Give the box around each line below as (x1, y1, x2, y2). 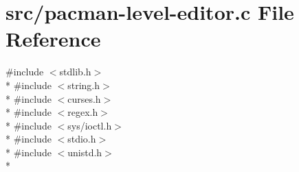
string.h (67, 77, 100, 92)
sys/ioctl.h (67, 118, 112, 132)
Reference (5, 25, 101, 53)
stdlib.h (59, 64, 91, 79)
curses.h (67, 91, 101, 106)
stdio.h (67, 132, 96, 146)
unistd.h (67, 145, 102, 159)
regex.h (67, 105, 98, 119)
